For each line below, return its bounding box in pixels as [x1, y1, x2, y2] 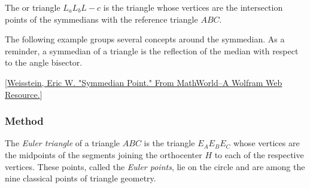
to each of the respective [214, 148, 304, 161]
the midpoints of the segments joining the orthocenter [5, 148, 202, 161]
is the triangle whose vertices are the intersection [103, 1, 283, 13]
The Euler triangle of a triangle [5, 137, 120, 149]
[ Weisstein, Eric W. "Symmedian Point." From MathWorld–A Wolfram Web [5, 76, 282, 88]
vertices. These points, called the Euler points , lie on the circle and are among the [5, 160, 305, 172]
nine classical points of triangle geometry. [5, 172, 156, 184]
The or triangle [5, 1, 60, 13]
